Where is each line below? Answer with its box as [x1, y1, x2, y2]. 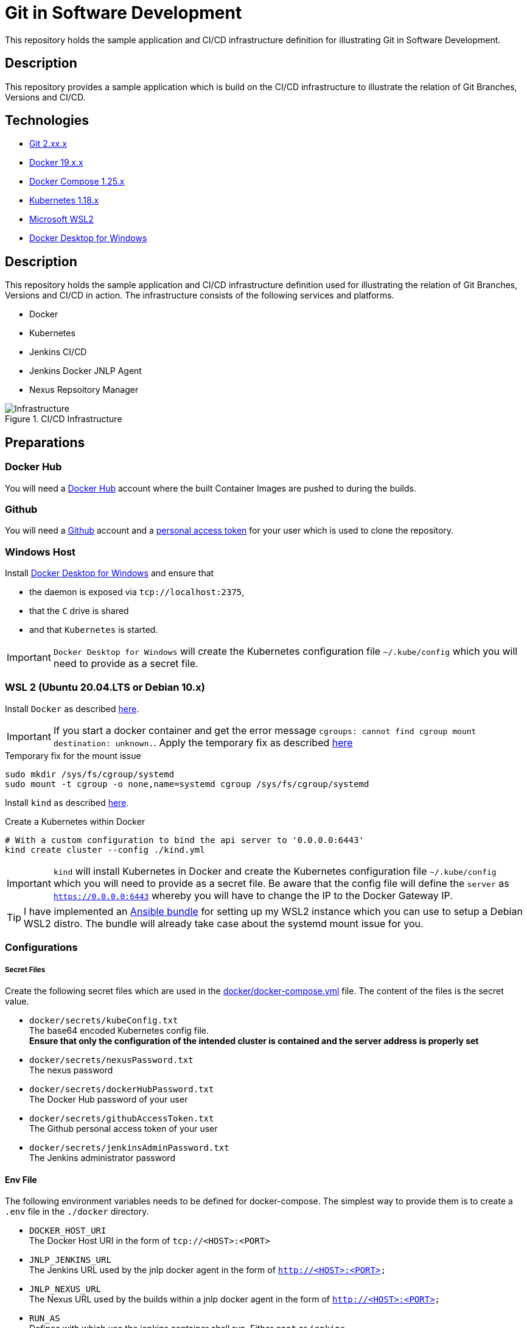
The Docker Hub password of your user [29, 1093, 188, 1104]
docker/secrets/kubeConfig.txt [29, 1015, 178, 1025]
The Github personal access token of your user [29, 1123, 218, 1134]
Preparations [5, 434, 85, 450]
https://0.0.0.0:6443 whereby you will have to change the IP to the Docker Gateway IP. [53, 889, 453, 902]
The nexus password [29, 1064, 113, 1075]
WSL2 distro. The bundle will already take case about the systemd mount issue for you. [24, 917, 424, 930]
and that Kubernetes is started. [29, 624, 158, 635]
